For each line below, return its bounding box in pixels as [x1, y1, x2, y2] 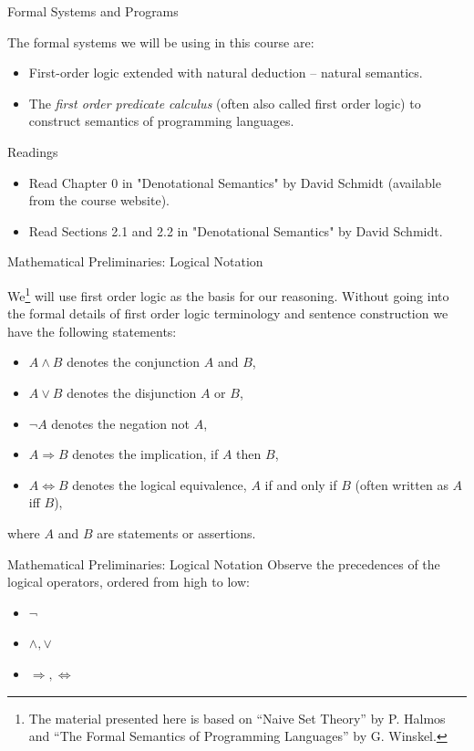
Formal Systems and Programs [7, 2, 179, 20]
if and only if [264, 475, 337, 494]
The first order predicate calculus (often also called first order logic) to [28, 93, 421, 112]
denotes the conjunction [67, 352, 201, 371]
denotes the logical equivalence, [72, 475, 247, 494]
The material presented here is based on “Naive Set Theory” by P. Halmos [28, 708, 446, 727]
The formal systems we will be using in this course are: [7, 32, 314, 51]
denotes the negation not [51, 413, 191, 433]
